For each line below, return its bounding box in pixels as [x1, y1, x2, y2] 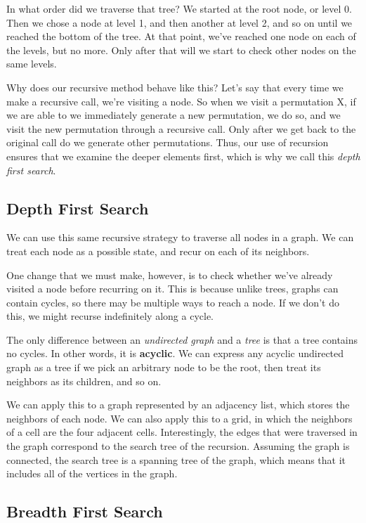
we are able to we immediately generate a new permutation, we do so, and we [6, 108, 341, 122]
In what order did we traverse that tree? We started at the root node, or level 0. [6, 1, 352, 15]
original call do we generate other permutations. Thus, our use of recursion [6, 135, 329, 150]
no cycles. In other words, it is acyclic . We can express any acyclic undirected [6, 346, 344, 361]
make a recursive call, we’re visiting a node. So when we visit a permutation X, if [6, 93, 356, 108]
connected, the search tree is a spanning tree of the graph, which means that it [6, 452, 346, 467]
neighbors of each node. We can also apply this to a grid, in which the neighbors [6, 411, 353, 425]
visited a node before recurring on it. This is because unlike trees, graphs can [6, 281, 339, 296]
